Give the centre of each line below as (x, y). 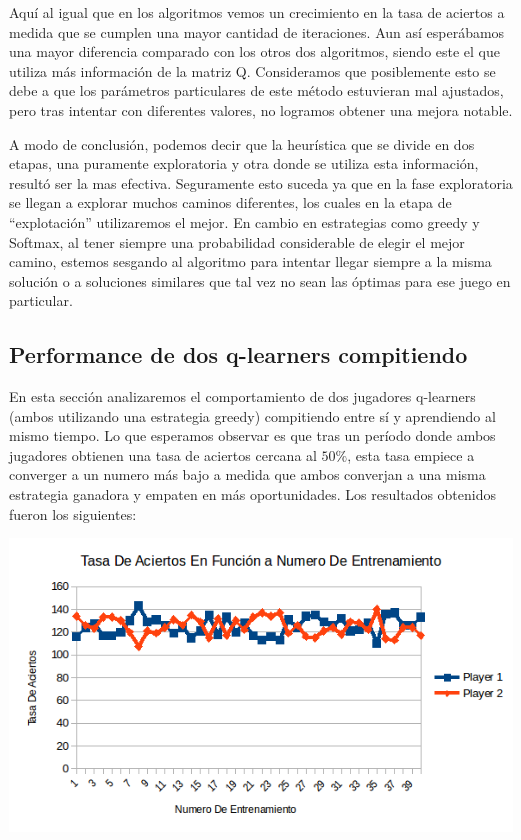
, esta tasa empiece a (411, 454)
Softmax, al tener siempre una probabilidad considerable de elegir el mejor (237, 241)
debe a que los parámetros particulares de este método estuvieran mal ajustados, (256, 90)
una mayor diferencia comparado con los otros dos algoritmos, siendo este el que (255, 51)
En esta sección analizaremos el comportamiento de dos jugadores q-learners (242, 396)
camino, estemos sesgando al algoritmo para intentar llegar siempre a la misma (250, 261)
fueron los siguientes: (73, 513)
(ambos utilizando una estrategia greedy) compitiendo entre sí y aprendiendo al (252, 415)
